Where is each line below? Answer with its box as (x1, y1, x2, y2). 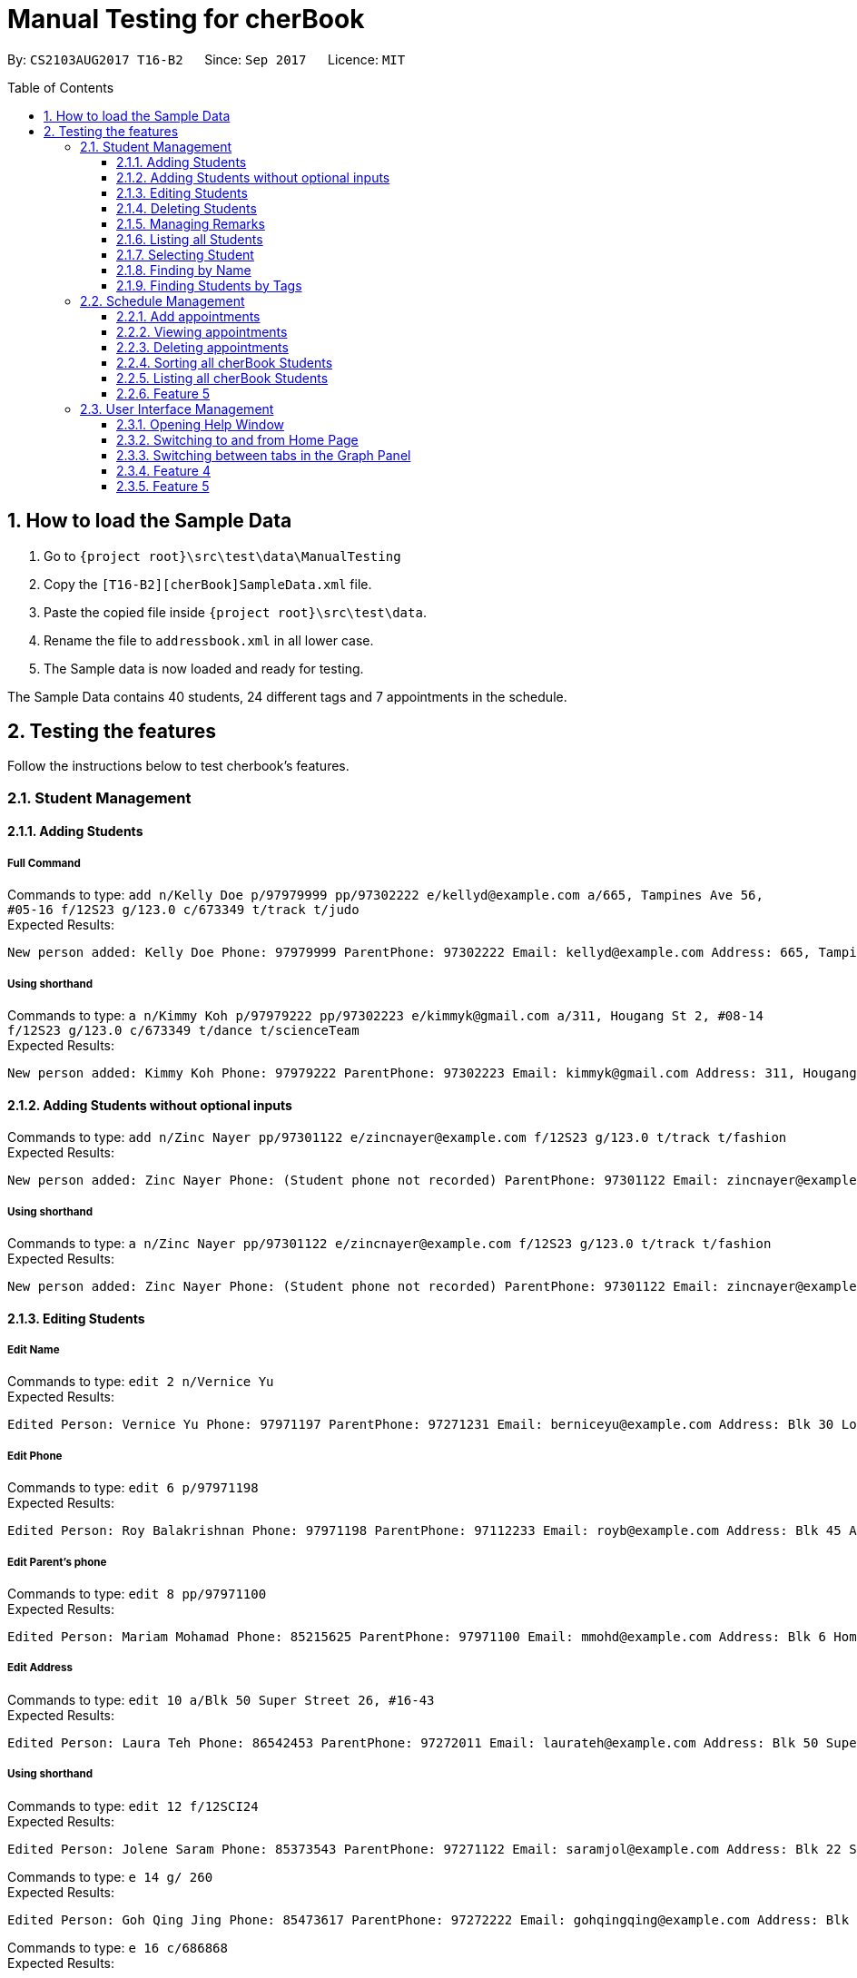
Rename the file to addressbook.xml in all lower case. (44, 632, 374, 648)
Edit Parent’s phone (7, 1555, 107, 1569)
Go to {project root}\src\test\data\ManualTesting (44, 547, 401, 564)
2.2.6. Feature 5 (116, 385, 211, 401)
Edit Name (7, 1343, 60, 1356)
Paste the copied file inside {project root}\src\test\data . (44, 604, 427, 620)
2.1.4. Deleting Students (116, 200, 257, 216)
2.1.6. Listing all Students (116, 231, 263, 247)
